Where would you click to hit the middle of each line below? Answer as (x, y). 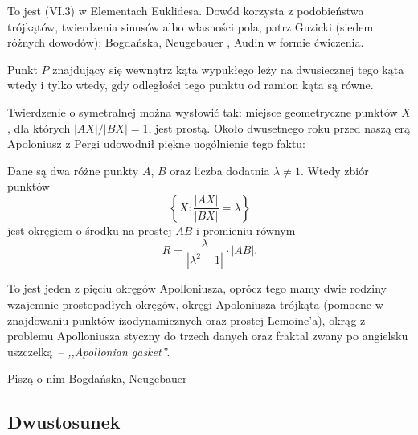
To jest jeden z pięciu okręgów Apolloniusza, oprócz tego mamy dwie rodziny (197, 288)
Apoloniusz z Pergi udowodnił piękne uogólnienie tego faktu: (156, 144)
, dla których (39, 127)
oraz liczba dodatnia (220, 170)
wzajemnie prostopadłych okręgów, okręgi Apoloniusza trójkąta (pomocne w (195, 304)
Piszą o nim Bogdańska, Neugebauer (97, 378)
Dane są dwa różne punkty (73, 170)
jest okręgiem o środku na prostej (90, 230)
